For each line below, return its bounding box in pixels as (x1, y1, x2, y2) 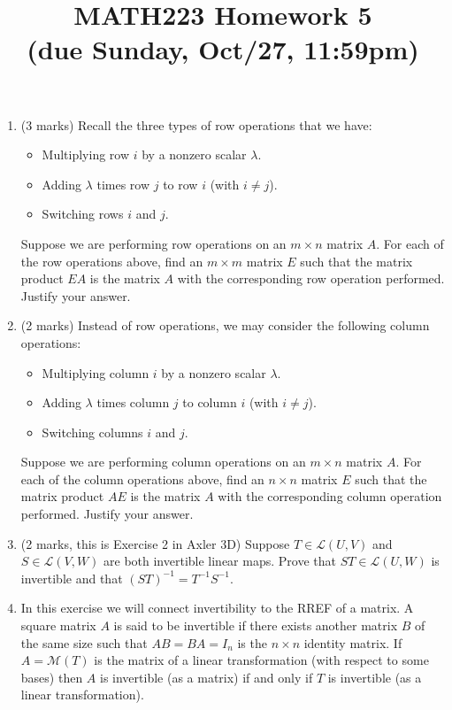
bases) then (20, 668, 83, 686)
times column (96, 393, 170, 412)
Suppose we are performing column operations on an (20, 452, 306, 471)
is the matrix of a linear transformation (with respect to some (94, 651, 429, 669)
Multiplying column (42, 363, 149, 382)
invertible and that (20, 568, 123, 587)
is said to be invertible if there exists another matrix (113, 616, 398, 635)
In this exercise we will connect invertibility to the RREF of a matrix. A (20, 598, 414, 617)
